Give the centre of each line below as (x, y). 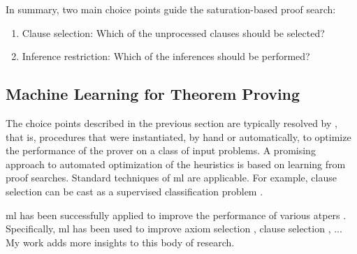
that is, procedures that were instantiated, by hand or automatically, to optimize (178, 136)
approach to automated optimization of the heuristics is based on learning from (176, 164)
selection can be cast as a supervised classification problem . (134, 191)
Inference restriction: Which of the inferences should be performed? (166, 56)
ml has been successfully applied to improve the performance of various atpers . (176, 215)
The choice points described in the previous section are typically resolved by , (172, 122)
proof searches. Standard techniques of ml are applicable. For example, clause (171, 178)
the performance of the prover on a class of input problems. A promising (161, 150)
